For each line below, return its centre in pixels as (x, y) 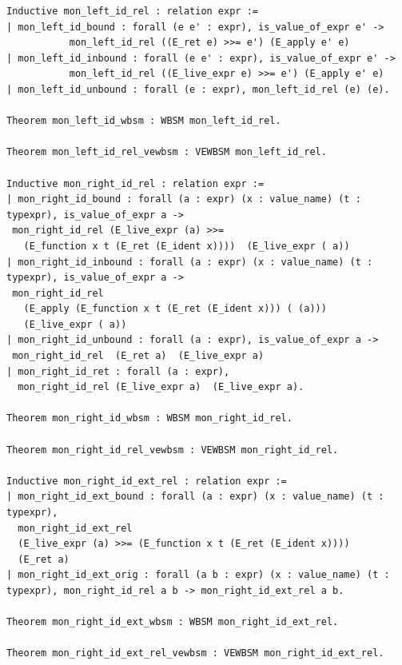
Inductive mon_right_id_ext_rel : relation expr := (147, 481)
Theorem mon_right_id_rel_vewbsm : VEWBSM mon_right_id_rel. (173, 450)
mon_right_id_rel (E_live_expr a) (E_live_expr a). (161, 387)
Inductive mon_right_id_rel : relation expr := (135, 183)
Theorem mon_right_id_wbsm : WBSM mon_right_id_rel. (149, 418)
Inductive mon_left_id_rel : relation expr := (132, 11)
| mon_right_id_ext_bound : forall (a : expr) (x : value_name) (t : (195, 497)
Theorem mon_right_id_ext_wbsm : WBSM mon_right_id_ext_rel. (173, 622)
